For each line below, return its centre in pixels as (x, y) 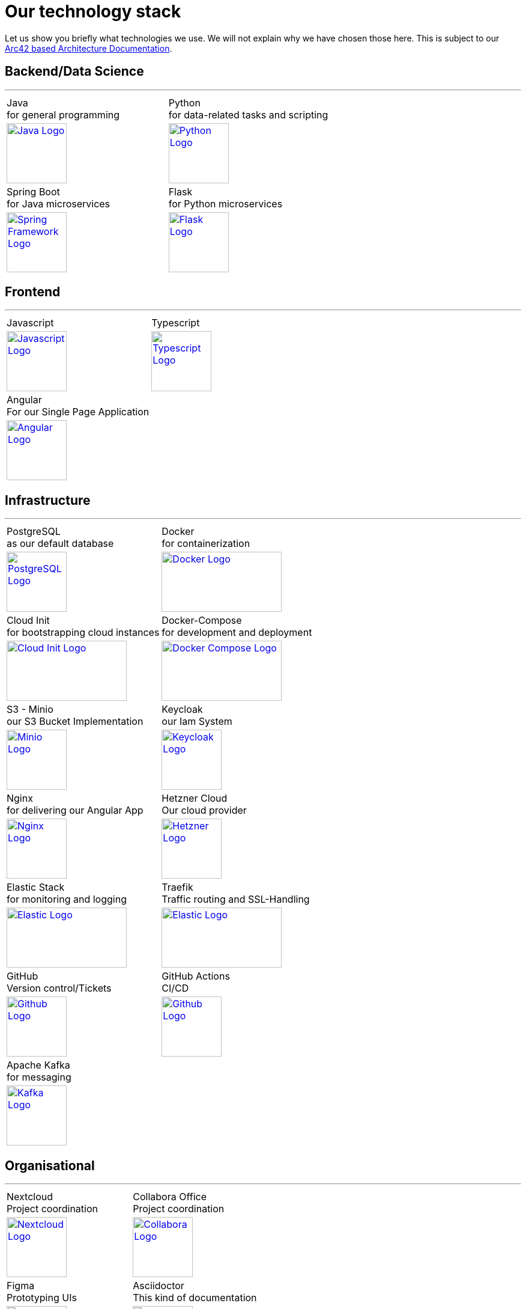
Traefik (177, 887)
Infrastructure (48, 500)
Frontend (33, 292)
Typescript (176, 323)
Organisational (50, 1165)
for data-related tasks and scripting (248, 114)
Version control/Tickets (59, 988)
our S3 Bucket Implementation (75, 722)
